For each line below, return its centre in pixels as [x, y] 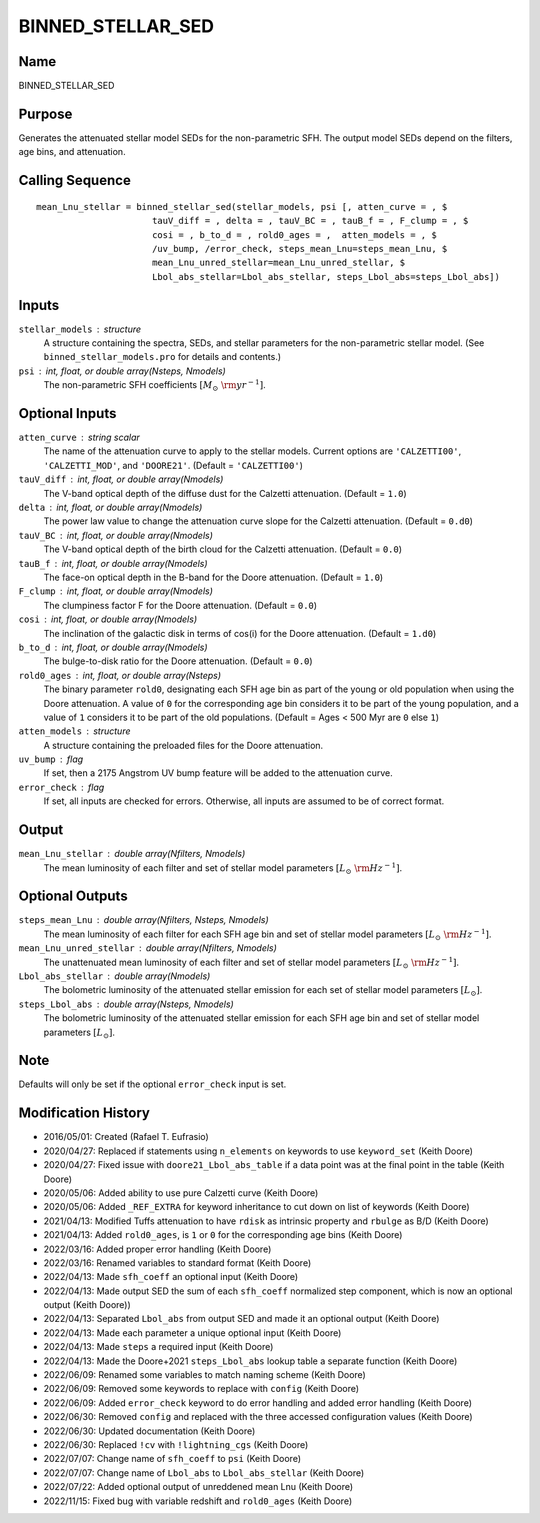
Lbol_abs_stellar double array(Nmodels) [114, 976]
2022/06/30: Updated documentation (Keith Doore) [149, 1431]
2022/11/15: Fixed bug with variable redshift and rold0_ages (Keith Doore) [198, 1501]
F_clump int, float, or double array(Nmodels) [116, 591]
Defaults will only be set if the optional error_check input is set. [152, 1084]
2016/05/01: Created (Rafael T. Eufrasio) [126, 1137]
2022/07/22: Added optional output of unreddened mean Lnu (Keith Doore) [198, 1487]
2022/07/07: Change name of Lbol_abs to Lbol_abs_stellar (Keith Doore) [204, 1472]
